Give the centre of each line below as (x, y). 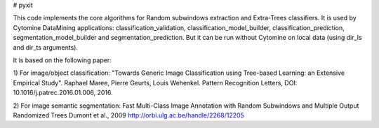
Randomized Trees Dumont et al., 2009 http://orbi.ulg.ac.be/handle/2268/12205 (129, 115)
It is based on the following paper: (62, 60)
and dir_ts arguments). (46, 47)
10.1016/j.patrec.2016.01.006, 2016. (63, 93)
